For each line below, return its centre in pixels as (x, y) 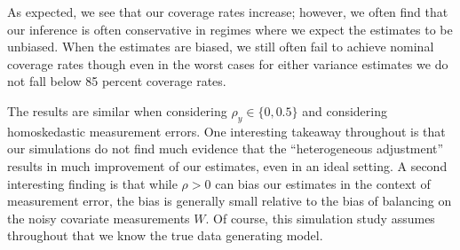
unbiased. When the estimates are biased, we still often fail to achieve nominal (221, 47)
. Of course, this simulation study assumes (320, 218)
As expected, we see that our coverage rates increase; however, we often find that (228, 12)
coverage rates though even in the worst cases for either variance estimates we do (228, 63)
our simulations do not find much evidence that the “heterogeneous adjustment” (226, 148)
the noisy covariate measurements (99, 218)
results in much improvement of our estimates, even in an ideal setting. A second (227, 165)
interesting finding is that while (92, 183)
